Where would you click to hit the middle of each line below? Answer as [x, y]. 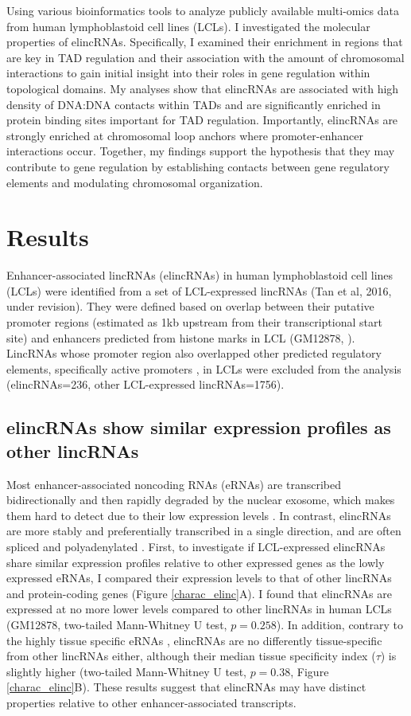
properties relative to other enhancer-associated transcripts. [151, 702]
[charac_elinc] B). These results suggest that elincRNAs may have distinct [186, 687]
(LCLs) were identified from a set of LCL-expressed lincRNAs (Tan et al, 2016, [199, 290]
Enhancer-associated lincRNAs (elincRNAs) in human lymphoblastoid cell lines [200, 275]
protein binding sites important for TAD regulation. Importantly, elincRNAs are [202, 120]
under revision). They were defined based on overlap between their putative [190, 306]
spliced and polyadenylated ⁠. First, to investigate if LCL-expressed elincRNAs [196, 546]
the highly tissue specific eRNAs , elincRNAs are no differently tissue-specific [194, 640]
